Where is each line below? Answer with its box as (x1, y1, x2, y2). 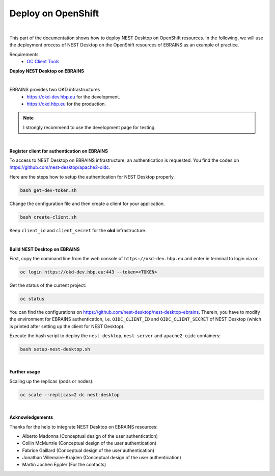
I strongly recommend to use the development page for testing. (23, 124, 156, 130)
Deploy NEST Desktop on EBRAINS (9, 68, 84, 74)
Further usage (9, 369, 40, 375)
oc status (20, 296, 45, 302)
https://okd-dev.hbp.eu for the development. (26, 93, 121, 99)
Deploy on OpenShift (9, 8, 99, 19)
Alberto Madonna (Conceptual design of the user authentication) (22, 433, 158, 439)
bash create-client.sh (20, 214, 77, 220)
